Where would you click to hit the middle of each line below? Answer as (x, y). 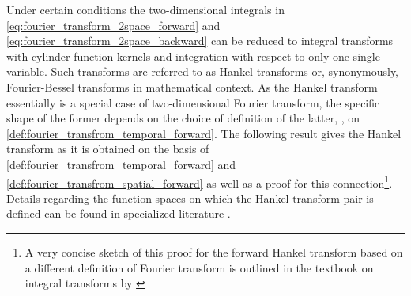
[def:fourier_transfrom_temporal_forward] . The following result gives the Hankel (204, 133)
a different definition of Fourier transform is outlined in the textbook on (199, 267)
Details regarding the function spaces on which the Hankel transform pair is (190, 198)
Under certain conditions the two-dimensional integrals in (145, 9)
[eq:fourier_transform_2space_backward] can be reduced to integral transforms (200, 41)
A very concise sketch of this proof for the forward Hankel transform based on (214, 251)
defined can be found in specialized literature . (119, 214)
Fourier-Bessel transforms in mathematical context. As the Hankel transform (192, 86)
